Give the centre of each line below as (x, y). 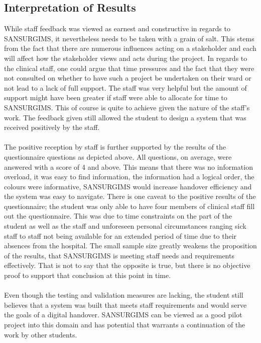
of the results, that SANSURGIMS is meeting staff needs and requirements (119, 255)
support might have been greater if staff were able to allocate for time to (116, 97)
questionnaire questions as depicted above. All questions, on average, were (118, 156)
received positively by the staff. (52, 127)
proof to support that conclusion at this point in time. (88, 275)
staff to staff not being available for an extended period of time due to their (120, 235)
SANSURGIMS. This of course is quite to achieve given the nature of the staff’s (127, 107)
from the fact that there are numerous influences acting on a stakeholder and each (130, 48)
